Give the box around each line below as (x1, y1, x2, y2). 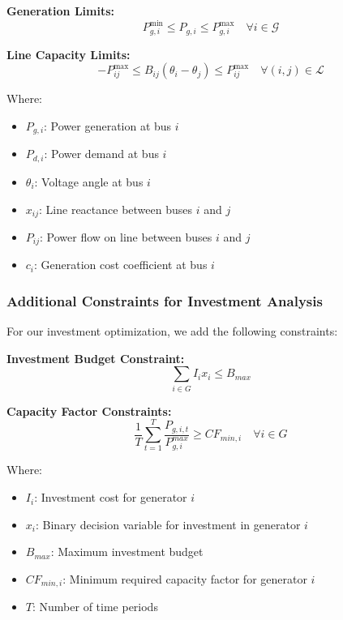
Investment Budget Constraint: (6, 349, 185, 366)
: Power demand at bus (44, 145, 159, 162)
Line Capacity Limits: (6, 45, 131, 62)
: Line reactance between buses (39, 200, 192, 217)
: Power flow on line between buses (40, 228, 212, 245)
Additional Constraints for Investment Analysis (6, 290, 323, 310)
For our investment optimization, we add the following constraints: (6, 323, 338, 340)
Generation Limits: (6, 2, 115, 19)
